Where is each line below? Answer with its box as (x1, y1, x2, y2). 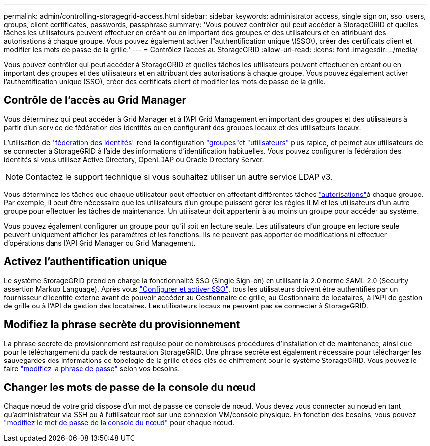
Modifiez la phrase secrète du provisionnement (4, 318, 240, 331)
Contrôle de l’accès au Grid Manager (4, 94, 187, 107)
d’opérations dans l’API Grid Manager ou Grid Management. (4, 238, 196, 247)
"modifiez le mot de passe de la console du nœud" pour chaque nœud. (4, 418, 234, 427)
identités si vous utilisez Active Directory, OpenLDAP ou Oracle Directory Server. (4, 155, 264, 164)
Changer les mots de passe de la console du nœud (4, 381, 256, 393)
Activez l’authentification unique (4, 255, 167, 268)
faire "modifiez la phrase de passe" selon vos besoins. (4, 364, 180, 373)
